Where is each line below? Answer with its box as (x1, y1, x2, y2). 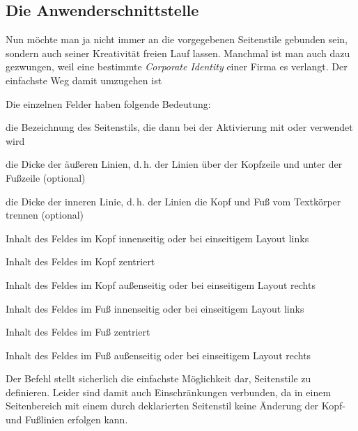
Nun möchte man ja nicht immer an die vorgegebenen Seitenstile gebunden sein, (6, 32, 348, 47)
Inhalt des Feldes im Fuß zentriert (6, 324, 150, 339)
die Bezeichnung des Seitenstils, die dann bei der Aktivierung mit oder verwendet (6, 120, 353, 134)
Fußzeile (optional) (6, 170, 86, 185)
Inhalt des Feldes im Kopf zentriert (6, 254, 155, 269)
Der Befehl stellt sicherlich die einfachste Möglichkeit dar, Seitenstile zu (6, 371, 311, 386)
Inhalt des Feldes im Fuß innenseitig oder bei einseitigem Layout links (6, 301, 304, 315)
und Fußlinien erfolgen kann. (6, 412, 128, 427)
